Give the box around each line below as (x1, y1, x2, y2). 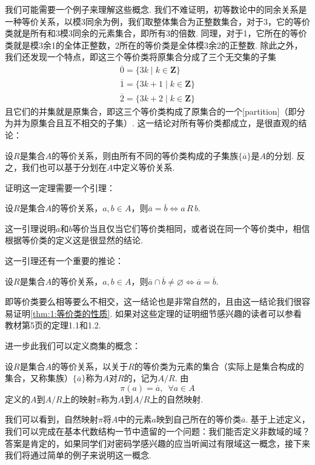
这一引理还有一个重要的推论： (5, 254, 124, 267)
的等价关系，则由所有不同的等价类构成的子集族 (51, 149, 239, 161)
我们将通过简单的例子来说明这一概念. (5, 449, 151, 461)
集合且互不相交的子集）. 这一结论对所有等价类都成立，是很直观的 (38, 117, 299, 129)
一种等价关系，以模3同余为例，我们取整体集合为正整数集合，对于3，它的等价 (5, 15, 310, 27)
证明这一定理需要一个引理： (5, 181, 115, 194)
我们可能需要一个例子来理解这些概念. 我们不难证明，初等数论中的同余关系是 (5, 3, 307, 15)
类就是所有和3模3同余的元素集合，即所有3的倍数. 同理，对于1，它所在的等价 (5, 27, 307, 39)
